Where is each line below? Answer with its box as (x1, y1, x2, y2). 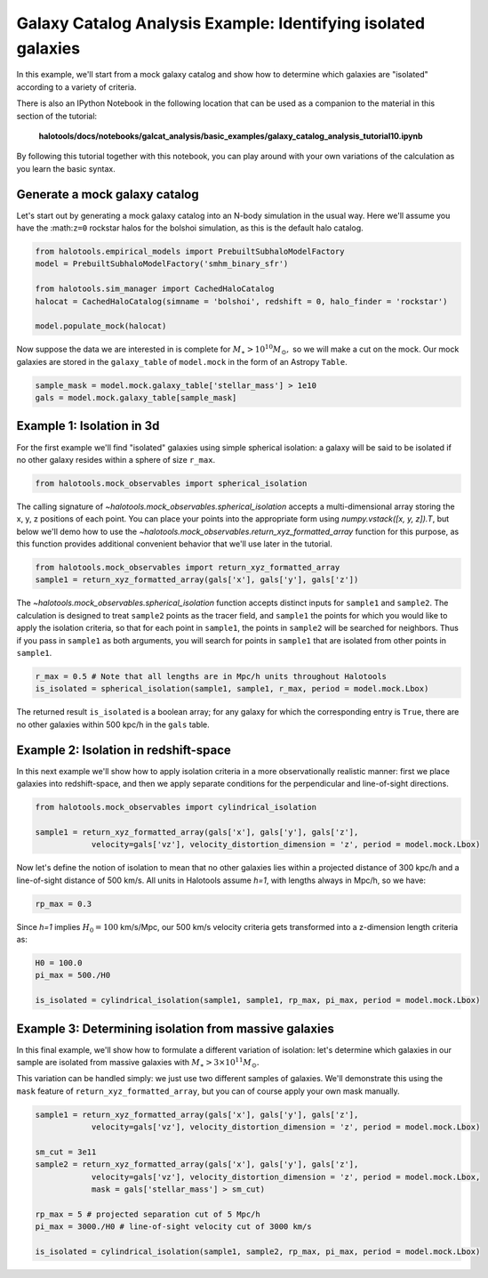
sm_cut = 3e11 (35, 1146, 97, 1157)
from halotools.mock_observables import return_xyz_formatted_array (35, 562, 340, 573)
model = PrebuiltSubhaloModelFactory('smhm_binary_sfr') (35, 259, 289, 269)
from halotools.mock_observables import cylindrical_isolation (35, 802, 317, 813)
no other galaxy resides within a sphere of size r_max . (16, 454, 216, 465)
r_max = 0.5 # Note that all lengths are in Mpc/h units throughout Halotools (35, 672, 387, 681)
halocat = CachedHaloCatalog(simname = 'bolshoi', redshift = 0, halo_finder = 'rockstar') (35, 296, 448, 306)
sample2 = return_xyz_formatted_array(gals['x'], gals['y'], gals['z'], (35, 1160, 359, 1169)
